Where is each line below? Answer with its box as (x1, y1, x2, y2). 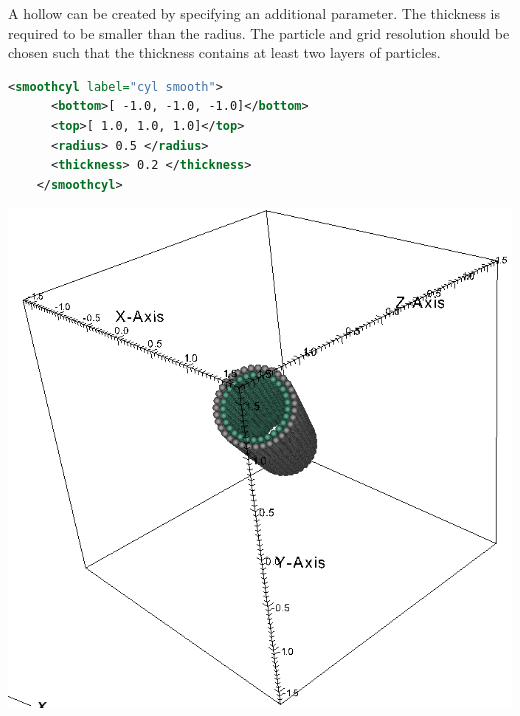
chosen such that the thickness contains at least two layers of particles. (8, 42, 441, 63)
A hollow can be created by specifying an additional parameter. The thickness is (8, 3, 500, 23)
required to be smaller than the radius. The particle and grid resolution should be (8, 22, 510, 43)
